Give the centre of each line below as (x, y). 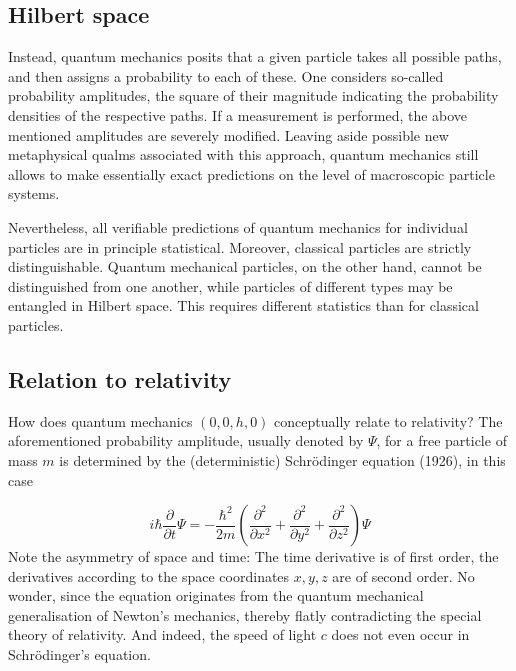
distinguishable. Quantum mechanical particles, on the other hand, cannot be (245, 266)
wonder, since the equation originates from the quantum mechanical (216, 595)
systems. (34, 193)
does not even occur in (400, 634)
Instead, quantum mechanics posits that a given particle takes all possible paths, (255, 56)
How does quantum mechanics (100, 420)
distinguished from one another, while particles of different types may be (230, 285)
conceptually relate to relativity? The (388, 420)
